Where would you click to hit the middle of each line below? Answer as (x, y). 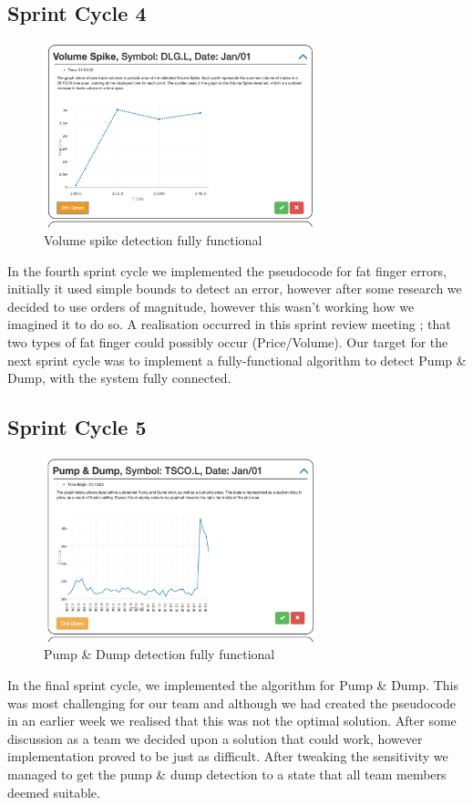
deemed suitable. (54, 792)
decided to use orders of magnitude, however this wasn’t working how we (211, 306)
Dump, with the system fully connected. (119, 378)
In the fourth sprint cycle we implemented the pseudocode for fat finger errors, (227, 270)
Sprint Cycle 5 (77, 427)
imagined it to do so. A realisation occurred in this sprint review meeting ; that (229, 324)
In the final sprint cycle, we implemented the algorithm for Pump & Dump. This (233, 685)
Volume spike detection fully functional (153, 240)
